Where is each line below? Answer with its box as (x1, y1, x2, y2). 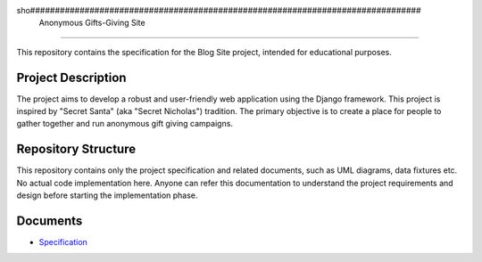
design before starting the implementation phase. (16, 190, 198, 201)
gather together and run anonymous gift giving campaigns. (16, 119, 234, 129)
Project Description (16, 70, 127, 85)
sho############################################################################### (16, 5, 421, 15)
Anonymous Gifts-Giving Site (38, 18, 146, 29)
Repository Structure (16, 142, 137, 157)
